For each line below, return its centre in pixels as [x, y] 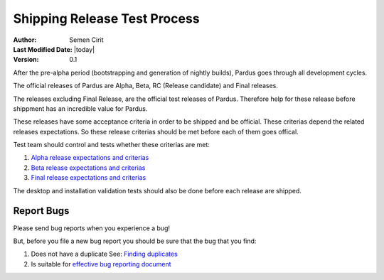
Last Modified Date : [43, 49]
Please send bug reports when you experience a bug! [92, 228]
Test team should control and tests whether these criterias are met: [111, 145]
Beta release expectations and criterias [88, 168]
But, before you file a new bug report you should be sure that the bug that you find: [135, 241]
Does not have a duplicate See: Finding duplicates [104, 254]
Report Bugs [41, 211]
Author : [25, 40]
